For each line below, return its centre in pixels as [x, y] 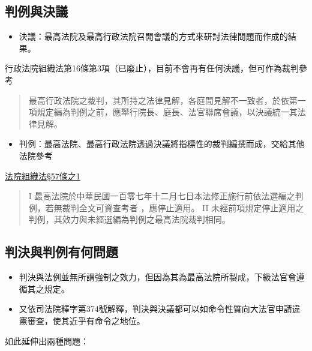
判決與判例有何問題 [61, 252]
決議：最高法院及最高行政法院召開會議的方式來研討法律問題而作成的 [153, 36]
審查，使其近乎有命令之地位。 [86, 320]
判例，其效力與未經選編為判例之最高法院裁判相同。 [129, 219]
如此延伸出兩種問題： [47, 340]
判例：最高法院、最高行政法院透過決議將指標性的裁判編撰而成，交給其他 [162, 144]
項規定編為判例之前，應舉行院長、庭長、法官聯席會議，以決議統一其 [163, 112]
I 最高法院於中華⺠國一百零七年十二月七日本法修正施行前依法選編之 [162, 196]
